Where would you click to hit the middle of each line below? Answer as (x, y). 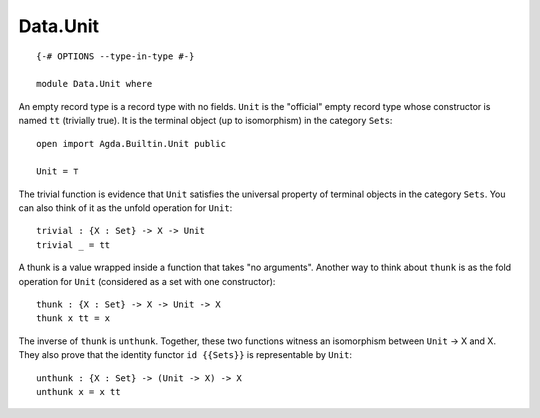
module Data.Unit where (94, 84)
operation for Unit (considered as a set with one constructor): (147, 281)
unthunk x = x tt (78, 391)
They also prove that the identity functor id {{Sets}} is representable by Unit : (185, 355)
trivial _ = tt (73, 244)
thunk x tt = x (73, 318)
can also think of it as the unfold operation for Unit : (125, 208)
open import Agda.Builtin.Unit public (131, 143)
